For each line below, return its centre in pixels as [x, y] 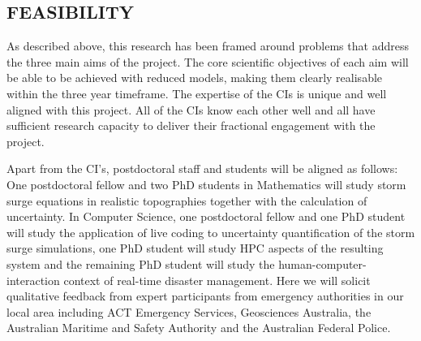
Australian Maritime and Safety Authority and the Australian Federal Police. [199, 328]
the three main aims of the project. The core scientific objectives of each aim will [208, 61]
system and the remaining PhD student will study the [141, 263]
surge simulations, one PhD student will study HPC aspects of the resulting [195, 248]
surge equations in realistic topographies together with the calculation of [187, 200]
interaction [33, 280]
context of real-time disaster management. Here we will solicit [217, 280]
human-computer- [322, 263]
